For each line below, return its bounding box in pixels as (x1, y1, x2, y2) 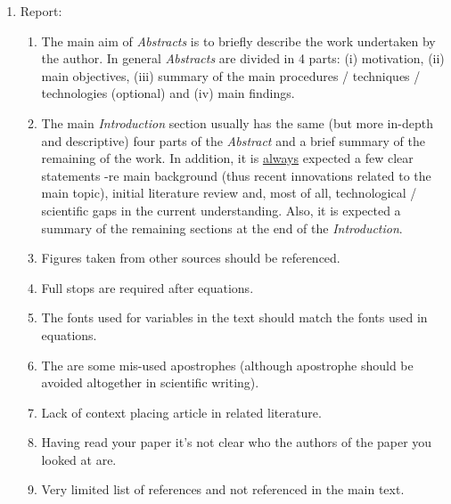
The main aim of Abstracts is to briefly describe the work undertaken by (41, 31, 436, 50)
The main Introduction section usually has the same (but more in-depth (41, 113, 433, 132)
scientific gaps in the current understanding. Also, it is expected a (41, 200, 401, 219)
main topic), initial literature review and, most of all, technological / (41, 183, 417, 202)
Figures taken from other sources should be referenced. (41, 248, 340, 267)
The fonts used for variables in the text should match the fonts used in (41, 308, 428, 327)
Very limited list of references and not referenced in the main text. (41, 480, 405, 499)
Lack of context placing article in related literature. (41, 402, 322, 421)
